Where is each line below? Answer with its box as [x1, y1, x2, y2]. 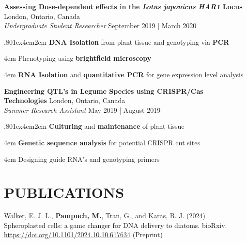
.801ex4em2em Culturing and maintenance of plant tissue [4, 121, 185, 131]
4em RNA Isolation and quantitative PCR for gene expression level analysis [4, 69, 244, 79]
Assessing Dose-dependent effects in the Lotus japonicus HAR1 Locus [4, 1, 243, 11]
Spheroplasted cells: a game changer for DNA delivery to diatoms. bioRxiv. [4, 220, 227, 230]
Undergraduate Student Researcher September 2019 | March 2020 [4, 20, 197, 31]
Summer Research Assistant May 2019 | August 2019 [4, 104, 161, 115]
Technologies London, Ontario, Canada [4, 95, 125, 105]
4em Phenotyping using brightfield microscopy [4, 53, 152, 63]
